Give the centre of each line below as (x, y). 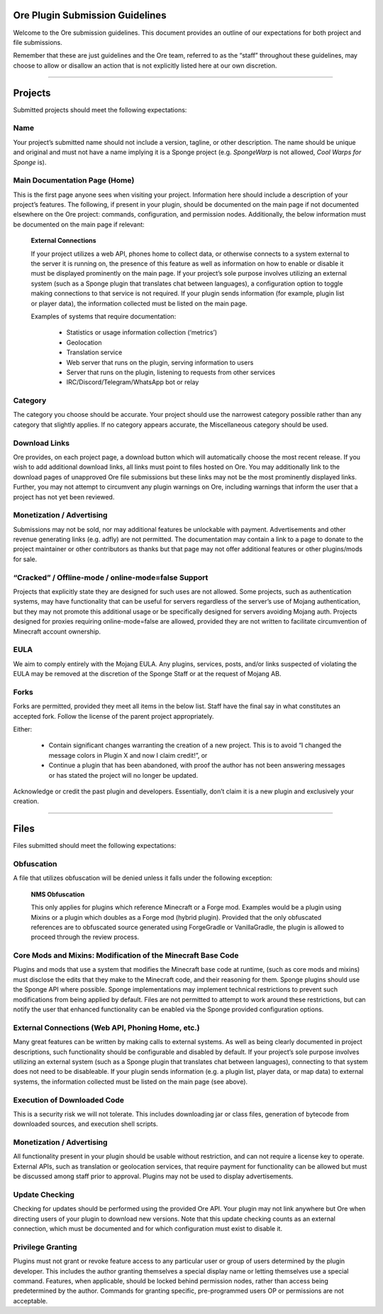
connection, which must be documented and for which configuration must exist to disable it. (148, 1229)
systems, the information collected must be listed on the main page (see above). (131, 1081)
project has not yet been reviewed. (64, 496)
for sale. (25, 559)
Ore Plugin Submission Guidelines (90, 15)
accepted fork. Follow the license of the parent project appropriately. (113, 716)
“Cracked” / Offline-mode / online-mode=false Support (111, 577)
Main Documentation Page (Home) (74, 180)
